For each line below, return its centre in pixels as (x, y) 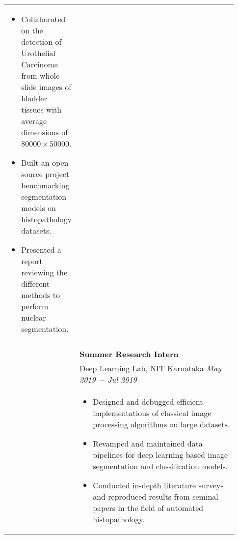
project (57, 174)
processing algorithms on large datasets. (161, 424)
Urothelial (39, 53)
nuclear (34, 317)
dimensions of (45, 132)
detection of (41, 42)
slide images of (46, 87)
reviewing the (44, 272)
